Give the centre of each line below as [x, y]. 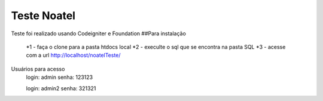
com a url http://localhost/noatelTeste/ [73, 55]
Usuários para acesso [38, 69]
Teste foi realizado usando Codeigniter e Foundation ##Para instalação [99, 33]
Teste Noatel [43, 16]
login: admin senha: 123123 [59, 77]
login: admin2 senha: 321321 [61, 88]
